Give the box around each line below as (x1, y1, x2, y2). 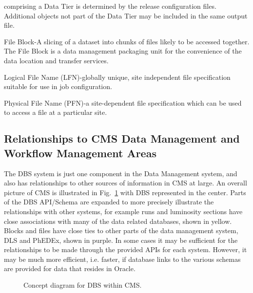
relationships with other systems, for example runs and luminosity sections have (4, 206, 243, 216)
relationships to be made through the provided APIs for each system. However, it (4, 244, 247, 255)
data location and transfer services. (4, 55, 109, 65)
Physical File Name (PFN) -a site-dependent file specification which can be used (4, 97, 242, 108)
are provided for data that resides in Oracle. (4, 263, 136, 274)
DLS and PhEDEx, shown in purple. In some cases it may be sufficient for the (4, 235, 238, 245)
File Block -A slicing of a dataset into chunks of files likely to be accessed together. (4, 36, 250, 46)
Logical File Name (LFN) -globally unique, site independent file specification (4, 72, 231, 82)
